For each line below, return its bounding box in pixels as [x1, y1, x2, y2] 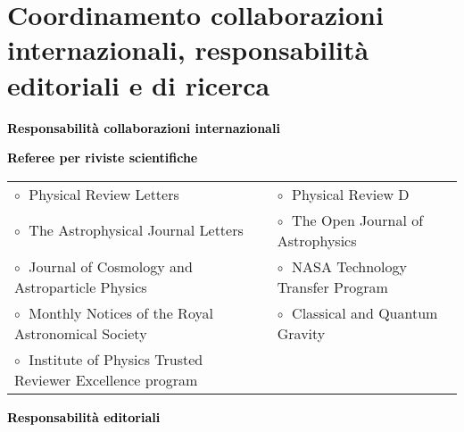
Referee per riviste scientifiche [7, 148, 198, 167]
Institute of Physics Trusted [29, 348, 203, 370]
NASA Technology [292, 255, 408, 277]
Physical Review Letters [29, 183, 179, 204]
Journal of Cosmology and [29, 255, 193, 277]
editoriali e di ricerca [7, 66, 270, 103]
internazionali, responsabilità [7, 31, 369, 68]
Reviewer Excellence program [14, 369, 198, 390]
